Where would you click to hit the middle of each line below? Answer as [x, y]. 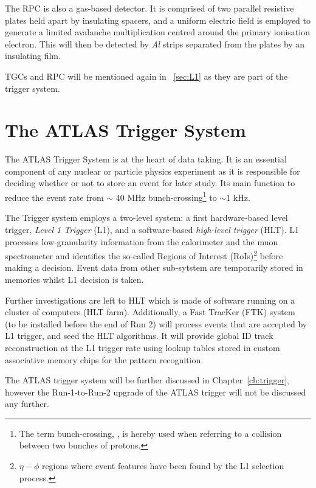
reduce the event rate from [54, 197]
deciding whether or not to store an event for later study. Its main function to [150, 183]
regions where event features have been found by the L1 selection [163, 466]
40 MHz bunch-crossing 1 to [166, 196]
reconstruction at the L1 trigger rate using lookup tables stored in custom [143, 347]
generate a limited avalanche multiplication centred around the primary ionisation [157, 32]
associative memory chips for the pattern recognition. [104, 359]
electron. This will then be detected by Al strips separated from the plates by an [155, 44]
